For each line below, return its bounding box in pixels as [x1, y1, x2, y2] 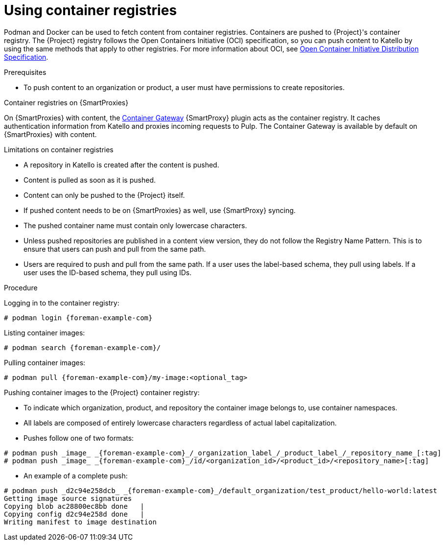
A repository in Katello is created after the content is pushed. [23, 160, 219, 169]
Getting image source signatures [4, 494, 132, 502]
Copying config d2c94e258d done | [4, 510, 144, 518]
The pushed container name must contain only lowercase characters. [23, 221, 247, 230]
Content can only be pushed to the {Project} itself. [23, 190, 185, 199]
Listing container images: [4, 328, 85, 337]
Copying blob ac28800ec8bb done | [4, 502, 144, 510]
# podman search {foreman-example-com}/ [4, 343, 161, 352]
